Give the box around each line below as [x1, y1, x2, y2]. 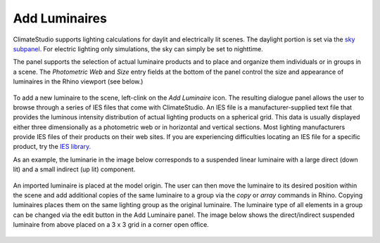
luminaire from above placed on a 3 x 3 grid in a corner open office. [13, 221, 209, 229]
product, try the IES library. [13, 143, 91, 151]
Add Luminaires [13, 11, 107, 26]
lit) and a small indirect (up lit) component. [13, 165, 136, 173]
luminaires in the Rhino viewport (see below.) [13, 77, 144, 86]
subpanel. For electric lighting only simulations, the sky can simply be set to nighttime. [13, 44, 263, 53]
